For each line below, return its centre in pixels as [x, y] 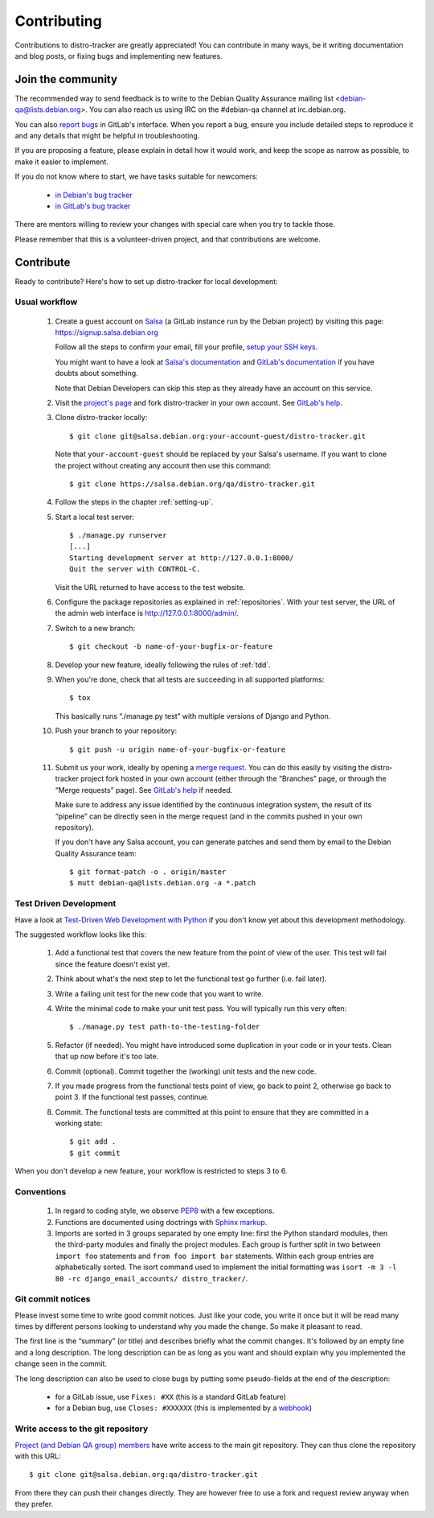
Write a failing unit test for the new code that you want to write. [160, 993]
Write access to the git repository [82, 1429]
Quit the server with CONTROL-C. [135, 569]
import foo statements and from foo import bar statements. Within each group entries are [215, 1256]
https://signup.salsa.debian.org [106, 332]
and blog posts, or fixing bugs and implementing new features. [119, 56]
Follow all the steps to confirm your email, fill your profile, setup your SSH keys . [186, 347]
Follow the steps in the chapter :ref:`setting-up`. [134, 502]
